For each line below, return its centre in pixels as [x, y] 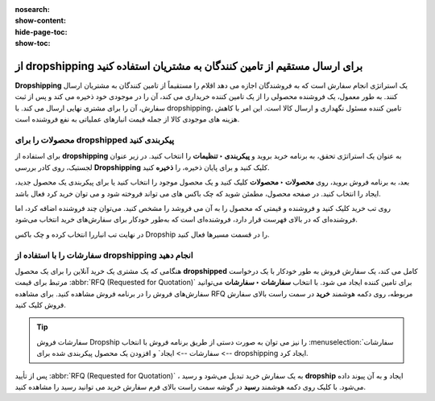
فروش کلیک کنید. [40, 305]
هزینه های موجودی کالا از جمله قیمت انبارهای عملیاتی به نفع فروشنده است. [127, 119]
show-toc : [33, 43]
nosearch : [32, 9]
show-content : [40, 21]
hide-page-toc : [41, 31]
